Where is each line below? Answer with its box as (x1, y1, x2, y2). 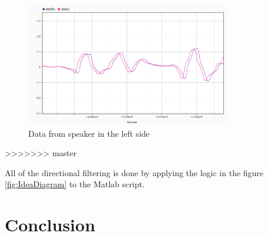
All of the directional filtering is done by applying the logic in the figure (5, 166, 264, 178)
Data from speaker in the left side (28, 127, 150, 139)
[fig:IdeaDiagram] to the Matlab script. (5, 178, 145, 190)
